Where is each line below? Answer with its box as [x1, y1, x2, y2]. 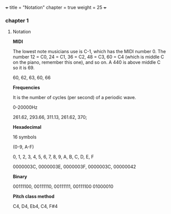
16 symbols [12, 134, 37, 140]
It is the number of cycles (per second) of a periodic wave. [12, 94, 136, 101]
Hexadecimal [12, 124, 42, 130]
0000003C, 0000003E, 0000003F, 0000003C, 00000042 [12, 163, 136, 170]
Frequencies [12, 84, 40, 91]
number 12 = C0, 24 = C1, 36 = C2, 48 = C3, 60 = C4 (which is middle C [12, 54, 164, 60]
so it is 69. [12, 65, 35, 71]
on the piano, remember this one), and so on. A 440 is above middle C [12, 59, 161, 65]
